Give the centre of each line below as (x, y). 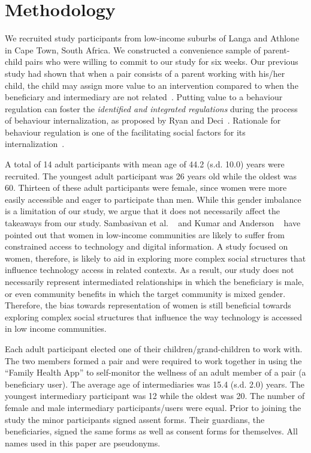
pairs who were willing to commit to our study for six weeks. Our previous (161, 61)
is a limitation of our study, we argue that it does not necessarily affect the (142, 211)
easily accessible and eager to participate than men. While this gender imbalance (153, 199)
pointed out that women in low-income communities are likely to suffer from (145, 234)
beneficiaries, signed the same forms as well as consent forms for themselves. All (151, 431)
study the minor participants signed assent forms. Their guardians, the (135, 419)
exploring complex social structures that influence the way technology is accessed (153, 316)
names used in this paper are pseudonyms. (83, 442)
